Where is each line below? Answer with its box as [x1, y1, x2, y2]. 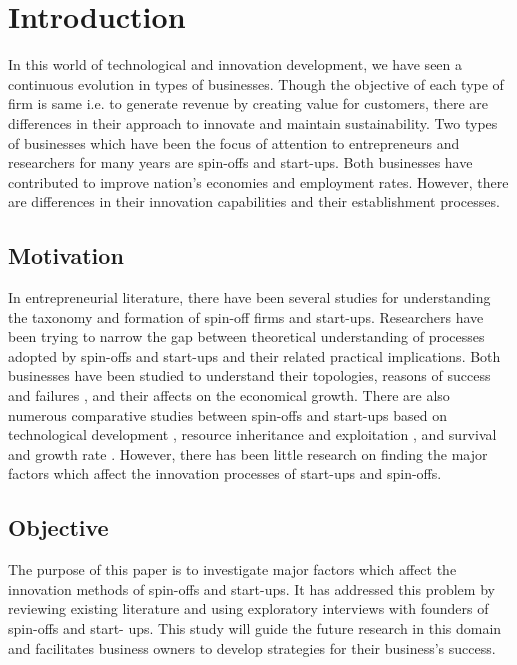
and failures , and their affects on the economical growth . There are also [8, 385, 450, 406]
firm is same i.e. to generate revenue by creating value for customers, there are [8, 93, 489, 114]
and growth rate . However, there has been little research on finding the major [8, 443, 488, 464]
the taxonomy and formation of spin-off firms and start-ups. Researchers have [8, 306, 484, 327]
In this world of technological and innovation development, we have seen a [8, 54, 463, 75]
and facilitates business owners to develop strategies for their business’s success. [8, 637, 496, 658]
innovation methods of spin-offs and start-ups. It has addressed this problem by [8, 578, 495, 599]
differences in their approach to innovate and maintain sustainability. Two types [8, 112, 498, 133]
